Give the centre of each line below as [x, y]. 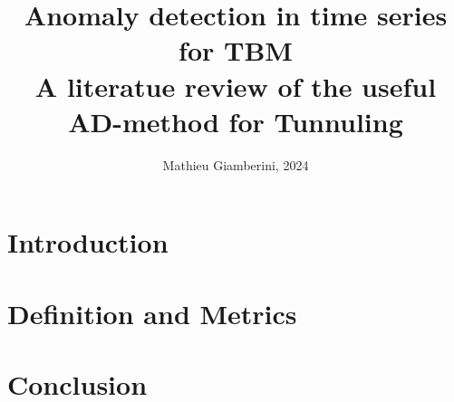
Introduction [88, 242]
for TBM [236, 50]
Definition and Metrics [152, 313]
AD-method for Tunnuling [236, 121]
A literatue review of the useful [236, 86]
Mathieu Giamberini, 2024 [236, 164]
